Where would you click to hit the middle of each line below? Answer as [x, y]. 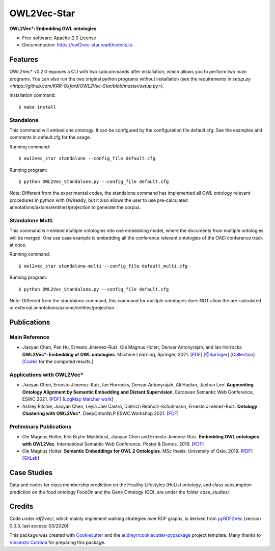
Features [24, 59]
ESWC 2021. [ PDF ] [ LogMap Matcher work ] [68, 399]
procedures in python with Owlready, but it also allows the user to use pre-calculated [99, 200]
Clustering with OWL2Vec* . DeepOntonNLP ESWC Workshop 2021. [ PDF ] [101, 413]
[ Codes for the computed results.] [58, 361]
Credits [21, 506]
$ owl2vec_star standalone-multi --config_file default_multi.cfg [103, 266]
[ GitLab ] [31, 458]
